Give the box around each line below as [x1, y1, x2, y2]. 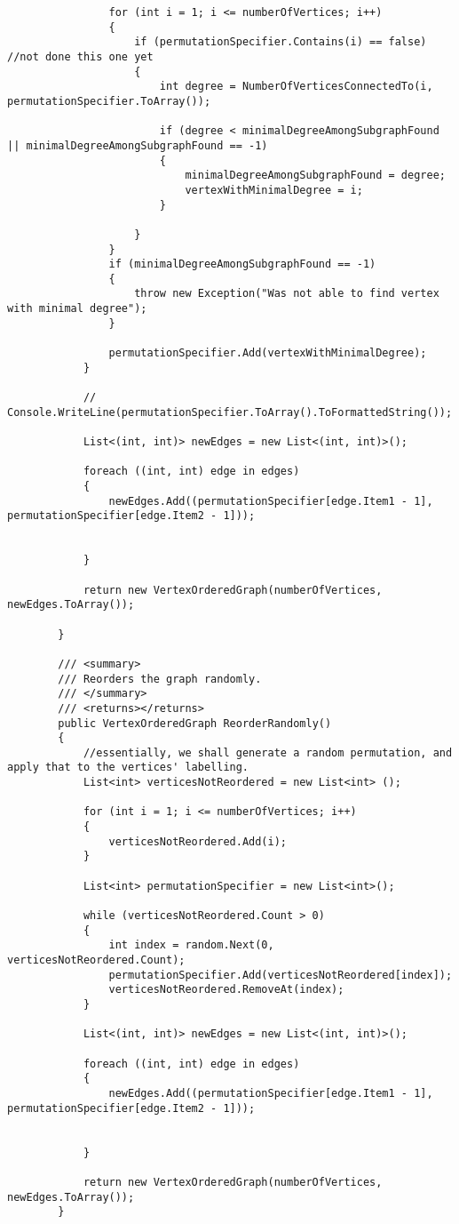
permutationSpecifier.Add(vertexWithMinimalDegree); [108, 347, 427, 360]
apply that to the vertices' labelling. [7, 761, 249, 774]
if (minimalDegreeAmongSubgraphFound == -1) [108, 258, 376, 271]
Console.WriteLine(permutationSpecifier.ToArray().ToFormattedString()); [7, 405, 453, 419]
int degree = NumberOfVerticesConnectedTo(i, [159, 80, 433, 93]
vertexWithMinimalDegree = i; [185, 183, 363, 196]
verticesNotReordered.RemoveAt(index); [108, 983, 344, 996]
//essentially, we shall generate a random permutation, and [83, 746, 453, 759]
